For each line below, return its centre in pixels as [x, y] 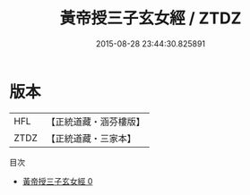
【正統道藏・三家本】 [91, 138]
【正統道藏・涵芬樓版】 [96, 122]
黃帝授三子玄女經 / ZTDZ [151, 18]
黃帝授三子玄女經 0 [57, 181]
